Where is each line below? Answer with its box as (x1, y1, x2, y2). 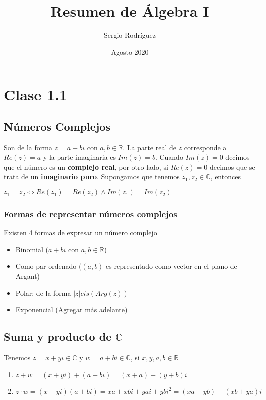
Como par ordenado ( (15, 261, 82, 271)
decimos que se (209, 161, 255, 172)
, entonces (210, 171, 241, 182)
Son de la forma (4, 142, 52, 152)
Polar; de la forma (15, 287, 71, 298)
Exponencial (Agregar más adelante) (15, 304, 128, 315)
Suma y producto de (4, 329, 112, 344)
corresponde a (184, 142, 227, 152)
